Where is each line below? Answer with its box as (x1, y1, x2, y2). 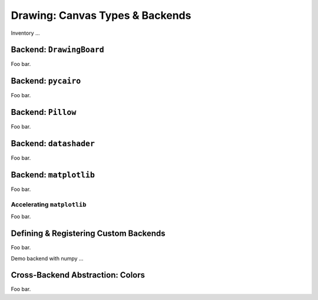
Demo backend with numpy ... (11, 255, 84, 262)
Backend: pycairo (11, 76, 81, 86)
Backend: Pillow (11, 107, 77, 117)
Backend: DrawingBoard (11, 45, 104, 55)
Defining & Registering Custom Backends (11, 229, 166, 239)
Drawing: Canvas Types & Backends (11, 9, 191, 22)
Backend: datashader (11, 139, 95, 149)
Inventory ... (11, 29, 41, 37)
